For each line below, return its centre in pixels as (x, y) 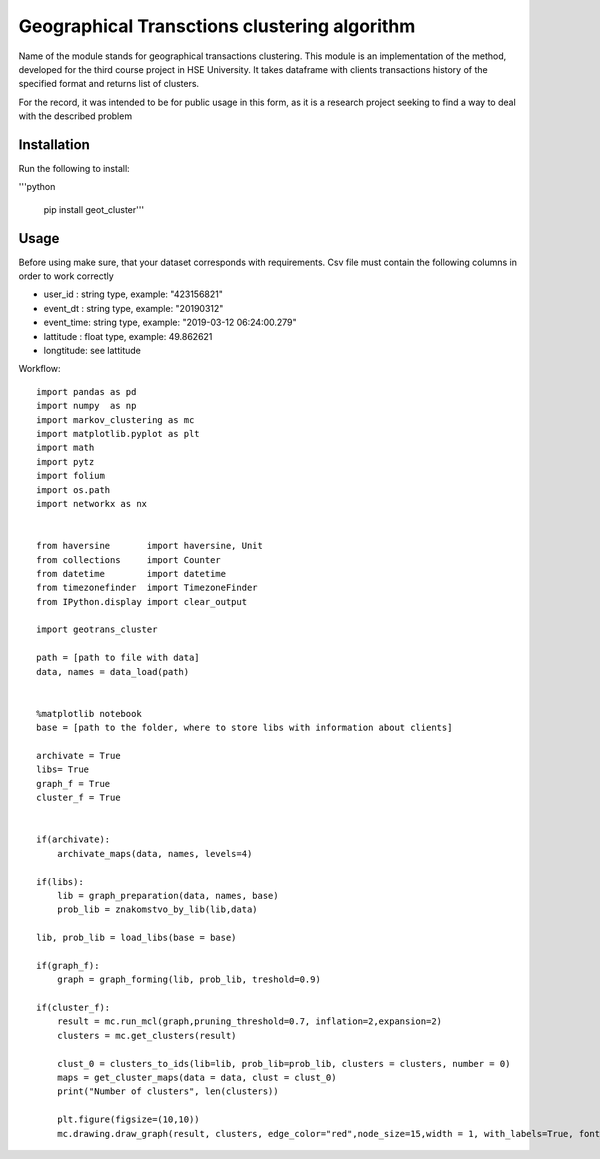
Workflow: (39, 369)
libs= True (63, 769)
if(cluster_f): (73, 1008)
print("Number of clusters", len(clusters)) (167, 1091)
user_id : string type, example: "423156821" (133, 294)
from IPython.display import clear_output (142, 601)
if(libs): (60, 881)
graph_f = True (73, 783)
